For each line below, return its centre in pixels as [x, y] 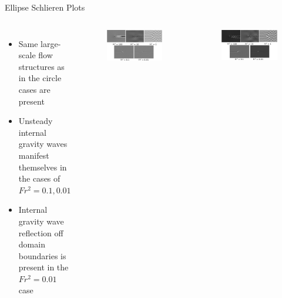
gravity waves [43, 144]
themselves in [43, 167]
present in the [43, 267]
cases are [34, 89]
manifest [34, 155]
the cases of [39, 178]
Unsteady [36, 121]
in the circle [40, 78]
